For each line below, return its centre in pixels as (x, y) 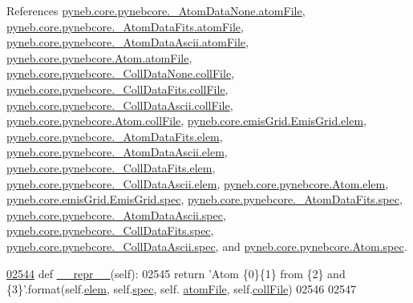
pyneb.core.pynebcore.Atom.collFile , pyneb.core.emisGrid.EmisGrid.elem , (187, 121)
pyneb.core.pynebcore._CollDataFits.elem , (111, 167)
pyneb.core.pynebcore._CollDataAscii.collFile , (120, 105)
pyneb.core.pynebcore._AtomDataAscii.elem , (117, 152)
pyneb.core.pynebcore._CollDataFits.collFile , (117, 89)
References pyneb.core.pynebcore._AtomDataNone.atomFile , (156, 10)
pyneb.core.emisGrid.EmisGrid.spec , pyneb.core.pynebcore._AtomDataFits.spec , (204, 199)
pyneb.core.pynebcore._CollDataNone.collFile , (121, 73)
